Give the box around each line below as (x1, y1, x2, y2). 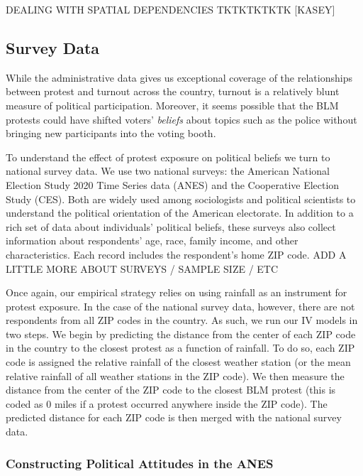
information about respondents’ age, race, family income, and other (6, 233, 298, 248)
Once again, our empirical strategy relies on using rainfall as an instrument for (6, 285, 347, 300)
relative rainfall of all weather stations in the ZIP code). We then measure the (6, 368, 345, 383)
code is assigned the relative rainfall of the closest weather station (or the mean (6, 355, 351, 369)
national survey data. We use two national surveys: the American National (6, 163, 330, 178)
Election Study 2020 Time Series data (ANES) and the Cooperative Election (6, 177, 340, 192)
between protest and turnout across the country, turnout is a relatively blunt (6, 84, 340, 99)
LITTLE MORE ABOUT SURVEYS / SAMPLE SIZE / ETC (6, 261, 279, 276)
